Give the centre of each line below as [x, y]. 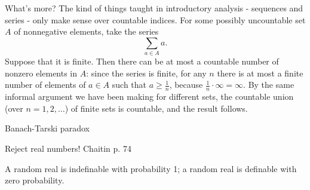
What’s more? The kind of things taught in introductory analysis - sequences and [154, 8]
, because [186, 85]
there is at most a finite [260, 73]
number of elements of [45, 85]
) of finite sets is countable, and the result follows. [156, 108]
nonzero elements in [41, 73]
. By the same [269, 85]
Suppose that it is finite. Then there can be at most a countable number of [142, 61]
